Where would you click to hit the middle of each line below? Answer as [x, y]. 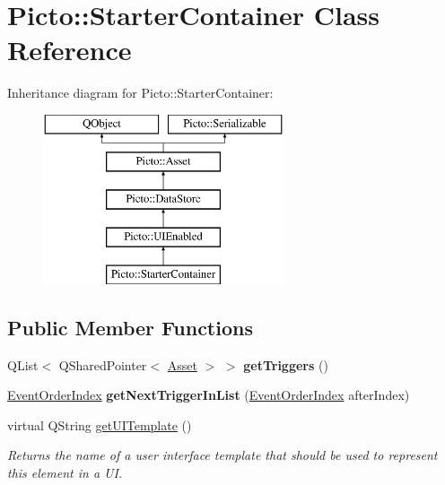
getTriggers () [286, 364]
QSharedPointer [103, 364]
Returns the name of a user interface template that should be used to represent [222, 455]
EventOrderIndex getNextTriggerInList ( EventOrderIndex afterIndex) [209, 395]
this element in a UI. [65, 473]
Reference [70, 50]
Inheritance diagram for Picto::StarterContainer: [140, 93]
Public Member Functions [130, 327]
